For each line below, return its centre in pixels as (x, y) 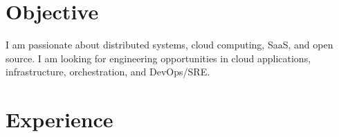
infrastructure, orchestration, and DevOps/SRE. (108, 72)
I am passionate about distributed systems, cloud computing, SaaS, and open (169, 45)
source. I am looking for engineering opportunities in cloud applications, (158, 58)
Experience (59, 119)
